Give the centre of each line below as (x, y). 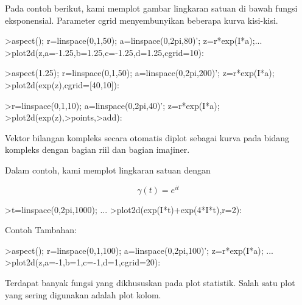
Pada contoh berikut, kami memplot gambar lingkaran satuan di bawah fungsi (151, 8)
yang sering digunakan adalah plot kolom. (83, 294)
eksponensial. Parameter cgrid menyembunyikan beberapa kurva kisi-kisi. (142, 20)
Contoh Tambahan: (41, 230)
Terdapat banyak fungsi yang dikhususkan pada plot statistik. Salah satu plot (150, 282)
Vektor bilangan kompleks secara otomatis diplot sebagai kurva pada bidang (147, 137)
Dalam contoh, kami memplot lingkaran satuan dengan (108, 170)
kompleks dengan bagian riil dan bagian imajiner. (97, 149)
